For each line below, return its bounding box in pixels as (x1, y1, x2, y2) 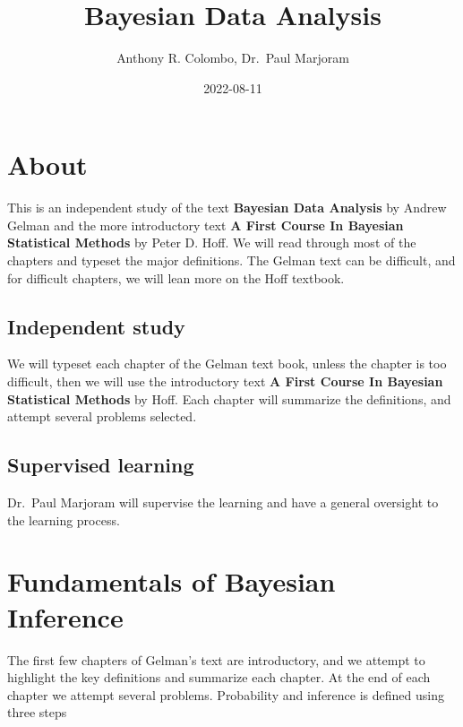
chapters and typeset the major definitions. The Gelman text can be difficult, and (7, 251, 456, 270)
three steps (7, 703, 67, 722)
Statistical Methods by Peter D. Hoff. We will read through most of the (7, 233, 416, 252)
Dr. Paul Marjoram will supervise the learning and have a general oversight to (7, 493, 439, 511)
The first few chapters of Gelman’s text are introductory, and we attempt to (7, 650, 425, 669)
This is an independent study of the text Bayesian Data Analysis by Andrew (7, 198, 447, 217)
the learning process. (7, 510, 120, 529)
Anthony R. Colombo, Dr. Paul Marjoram (116, 48, 349, 67)
